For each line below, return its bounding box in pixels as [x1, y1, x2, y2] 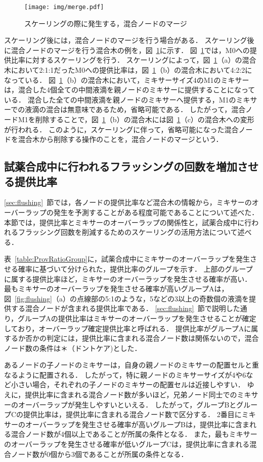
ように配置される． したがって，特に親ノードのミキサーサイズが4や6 [18, 369, 246, 380]
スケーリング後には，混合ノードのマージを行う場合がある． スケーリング [4, 35, 247, 45]
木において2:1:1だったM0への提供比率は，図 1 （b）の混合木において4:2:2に [4, 65, 252, 75]
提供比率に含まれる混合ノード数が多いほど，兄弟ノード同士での [25, 389, 237, 400]
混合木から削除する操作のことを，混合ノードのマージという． [18, 134, 223, 144]
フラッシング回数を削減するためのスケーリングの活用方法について [18, 227, 238, 237]
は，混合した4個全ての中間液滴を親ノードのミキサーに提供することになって [4, 84, 255, 95]
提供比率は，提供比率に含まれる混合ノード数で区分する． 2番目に [23, 409, 242, 420]
